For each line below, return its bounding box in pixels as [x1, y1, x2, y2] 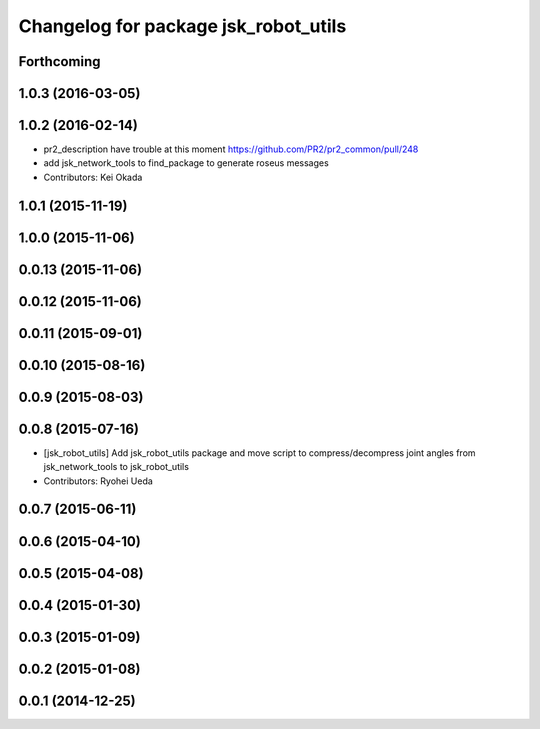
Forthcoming [18, 53, 101, 70]
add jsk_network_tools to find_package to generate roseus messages [43, 157, 329, 169]
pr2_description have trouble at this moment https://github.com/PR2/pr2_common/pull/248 [43, 143, 419, 155]
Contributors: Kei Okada [43, 171, 143, 183]
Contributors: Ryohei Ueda [43, 475, 154, 487]
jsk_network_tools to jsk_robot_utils [43, 461, 190, 473]
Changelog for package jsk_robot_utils [18, 15, 347, 37]
